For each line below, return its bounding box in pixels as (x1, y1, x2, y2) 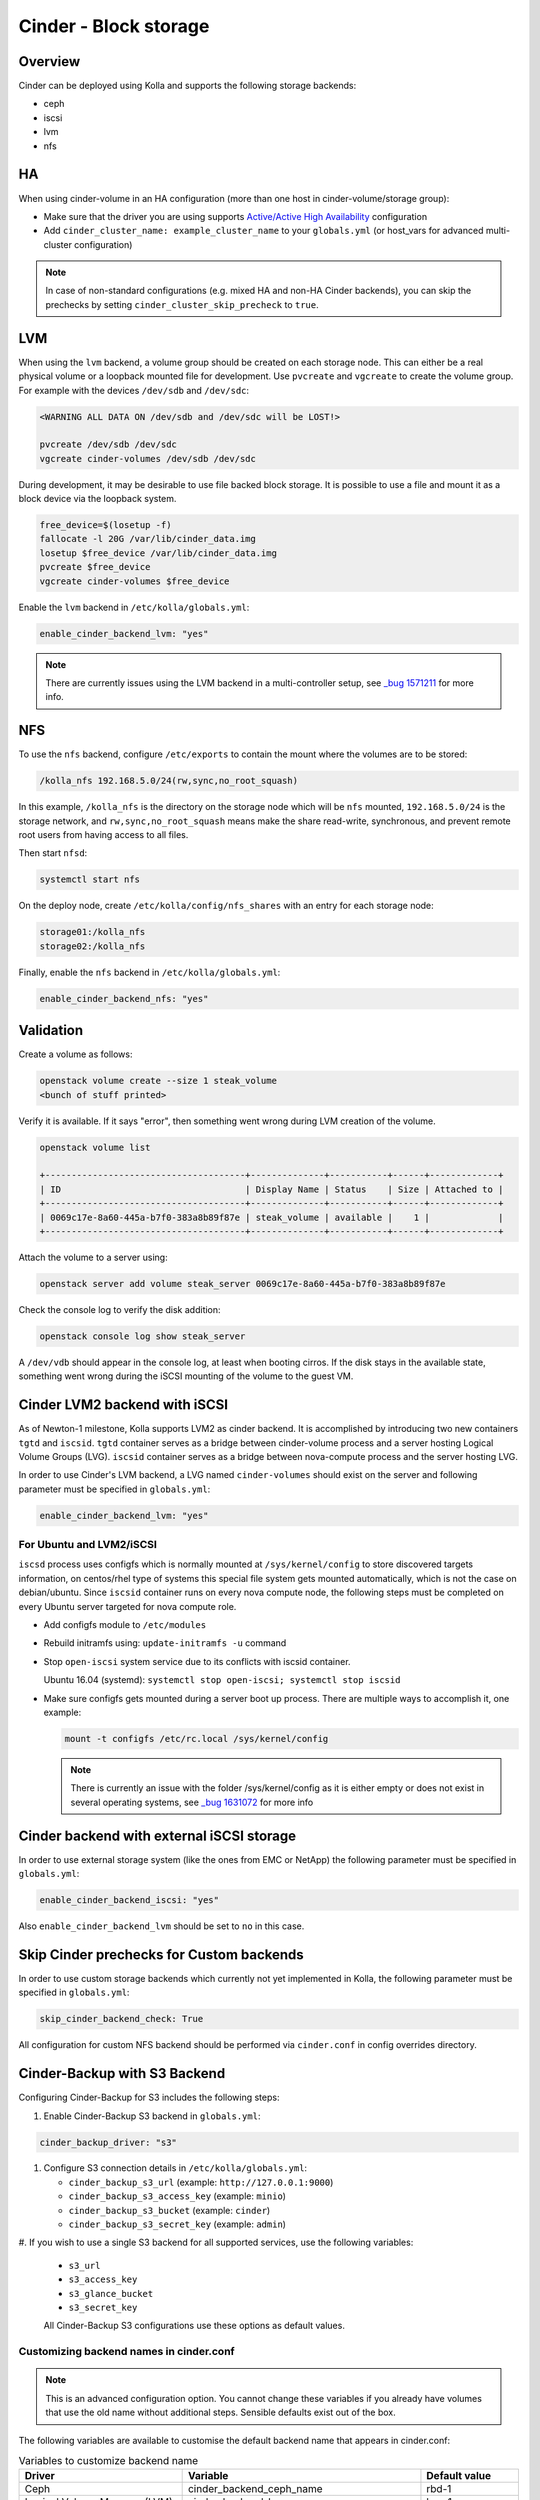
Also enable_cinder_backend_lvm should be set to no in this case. (18, 1920, 305, 1932)
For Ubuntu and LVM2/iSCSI (18, 1538, 157, 1552)
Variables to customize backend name (18, 2454, 199, 2468)
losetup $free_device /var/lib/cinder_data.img (39, 547, 277, 559)
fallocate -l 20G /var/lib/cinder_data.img (39, 533, 257, 545)
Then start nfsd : (18, 847, 88, 859)
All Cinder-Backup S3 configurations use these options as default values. (43, 2320, 345, 2332)
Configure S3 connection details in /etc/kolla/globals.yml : (43, 2162, 308, 2174)
